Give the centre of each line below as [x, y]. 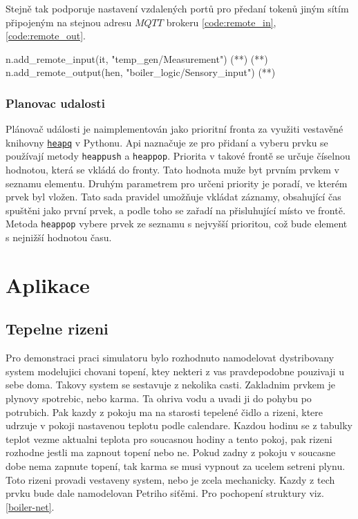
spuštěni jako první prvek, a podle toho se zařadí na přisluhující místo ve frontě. [176, 210]
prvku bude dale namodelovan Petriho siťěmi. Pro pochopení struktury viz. [165, 493]
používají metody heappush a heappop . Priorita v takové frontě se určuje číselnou [178, 156]
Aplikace [48, 284]
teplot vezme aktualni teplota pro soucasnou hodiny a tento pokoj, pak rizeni [169, 438]
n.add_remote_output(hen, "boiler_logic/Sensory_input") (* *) [141, 72]
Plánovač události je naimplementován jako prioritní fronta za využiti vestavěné [175, 129]
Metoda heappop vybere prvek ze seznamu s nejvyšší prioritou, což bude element [177, 224]
